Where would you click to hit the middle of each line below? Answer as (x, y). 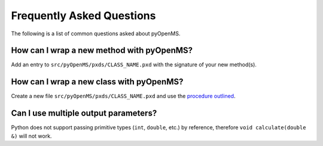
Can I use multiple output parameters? (84, 113)
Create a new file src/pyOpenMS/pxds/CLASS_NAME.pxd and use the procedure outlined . (123, 96)
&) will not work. (31, 136)
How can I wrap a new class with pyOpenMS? (97, 82)
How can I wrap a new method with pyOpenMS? (102, 51)
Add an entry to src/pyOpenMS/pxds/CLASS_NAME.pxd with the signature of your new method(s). (134, 65)
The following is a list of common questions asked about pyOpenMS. (96, 34)
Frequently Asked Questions (83, 16)
